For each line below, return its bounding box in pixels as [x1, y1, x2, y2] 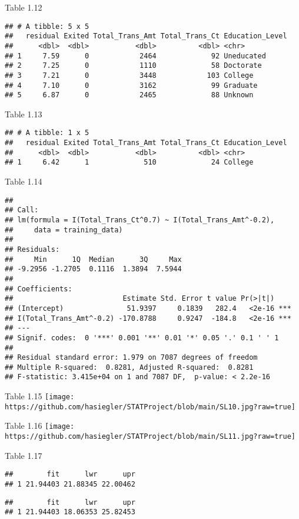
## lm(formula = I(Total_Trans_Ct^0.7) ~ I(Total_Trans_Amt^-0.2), [5, 215, 275, 224]
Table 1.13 [5, 107, 42, 120]
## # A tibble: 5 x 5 [5, 22, 89, 31]
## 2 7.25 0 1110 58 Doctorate [5, 61, 262, 70]
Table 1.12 [5, 1, 42, 13]
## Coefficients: [5, 284, 72, 293]
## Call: [5, 206, 39, 215]
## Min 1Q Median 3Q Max [5, 255, 182, 264]
